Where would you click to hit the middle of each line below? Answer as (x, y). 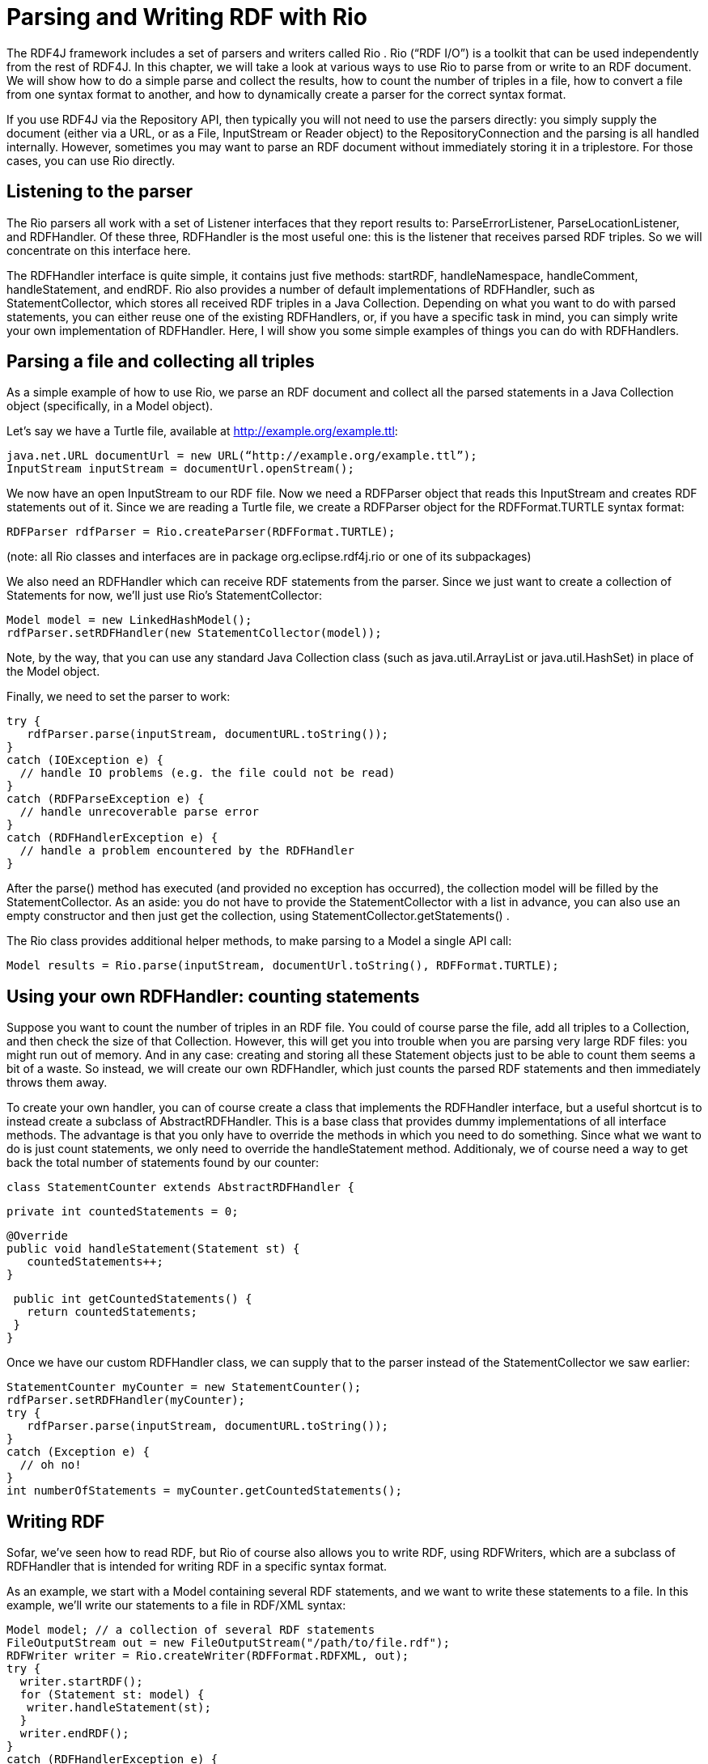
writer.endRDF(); (74, 1734)
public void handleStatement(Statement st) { (153, 1249)
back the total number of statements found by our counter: (163, 1163)
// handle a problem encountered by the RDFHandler (187, 851)
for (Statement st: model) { (112, 1695)
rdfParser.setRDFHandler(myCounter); (126, 1400)
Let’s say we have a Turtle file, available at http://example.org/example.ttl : (202, 431)
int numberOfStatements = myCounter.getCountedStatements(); (204, 1491)
